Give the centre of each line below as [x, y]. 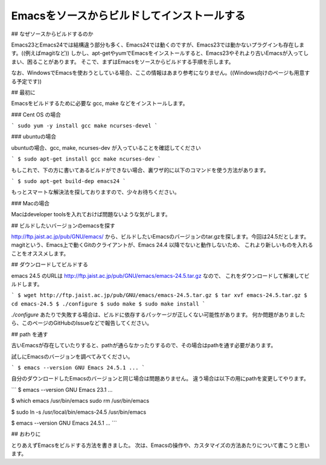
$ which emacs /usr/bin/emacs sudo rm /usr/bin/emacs [80, 401]
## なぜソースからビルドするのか [52, 34]
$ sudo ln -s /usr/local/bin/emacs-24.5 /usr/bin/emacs [79, 412]
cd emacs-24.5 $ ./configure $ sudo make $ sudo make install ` [108, 304]
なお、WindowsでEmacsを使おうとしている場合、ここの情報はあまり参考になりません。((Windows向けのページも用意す [161, 73]
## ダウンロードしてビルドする [50, 265]
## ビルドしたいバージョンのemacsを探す [63, 225]
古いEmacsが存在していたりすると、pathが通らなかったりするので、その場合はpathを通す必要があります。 [144, 345]
